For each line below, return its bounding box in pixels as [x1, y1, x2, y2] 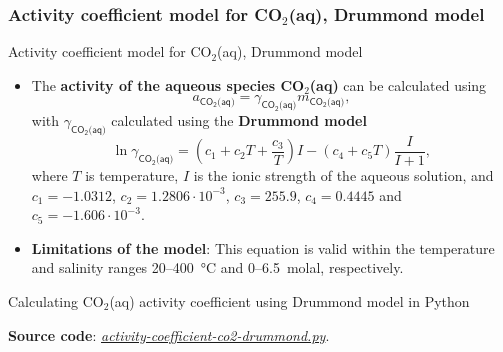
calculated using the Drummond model [111, 110, 367, 131]
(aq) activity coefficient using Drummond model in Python [109, 291, 470, 312]
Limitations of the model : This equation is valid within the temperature [31, 237, 495, 258]
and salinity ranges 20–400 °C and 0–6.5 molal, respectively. [31, 257, 404, 278]
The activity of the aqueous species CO [31, 74, 305, 95]
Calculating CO [8, 291, 104, 312]
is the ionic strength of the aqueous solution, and [193, 165, 494, 186]
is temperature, [85, 165, 179, 186]
